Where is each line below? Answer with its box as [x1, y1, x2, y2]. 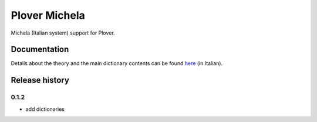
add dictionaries [25, 106, 65, 113]
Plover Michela [11, 9, 85, 22]
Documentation [11, 45, 69, 55]
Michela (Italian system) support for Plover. [11, 29, 115, 36]
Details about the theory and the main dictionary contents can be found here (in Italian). [11, 60, 223, 67]
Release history [11, 75, 70, 85]
